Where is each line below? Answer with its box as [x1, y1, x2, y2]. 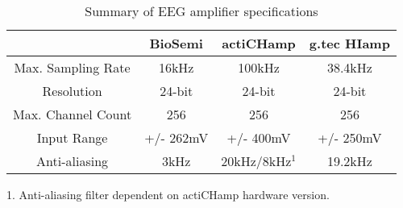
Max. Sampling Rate [14, 58, 131, 77]
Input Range [36, 128, 108, 147]
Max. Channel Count [13, 105, 132, 123]
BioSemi [149, 34, 203, 52]
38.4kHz [326, 58, 372, 77]
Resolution [42, 81, 102, 100]
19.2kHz [326, 152, 372, 170]
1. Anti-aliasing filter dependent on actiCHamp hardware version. [6, 186, 330, 202]
